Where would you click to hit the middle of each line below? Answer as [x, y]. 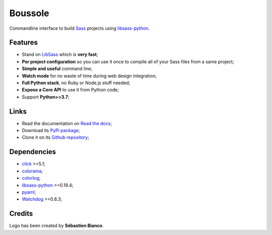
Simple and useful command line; [57, 69]
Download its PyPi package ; [51, 131]
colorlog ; [31, 178]
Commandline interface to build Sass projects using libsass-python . [80, 28]
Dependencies [33, 152]
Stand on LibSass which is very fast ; [60, 54]
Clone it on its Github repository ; [55, 137]
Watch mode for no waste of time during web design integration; [89, 76]
